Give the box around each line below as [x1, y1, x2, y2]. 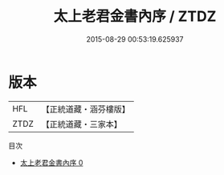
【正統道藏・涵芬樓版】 [41, 104, 131, 115]
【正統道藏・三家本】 [41, 118, 123, 129]
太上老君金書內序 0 [19, 157, 83, 167]
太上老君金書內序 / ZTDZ [53, 7, 217, 26]
